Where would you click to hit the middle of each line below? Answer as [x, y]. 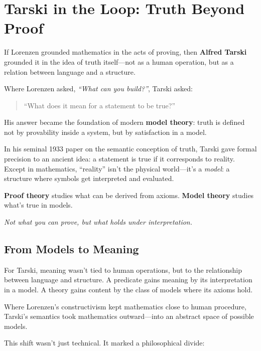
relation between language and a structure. [70, 71]
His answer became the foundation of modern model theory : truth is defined [124, 122]
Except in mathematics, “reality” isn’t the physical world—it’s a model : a [117, 168]
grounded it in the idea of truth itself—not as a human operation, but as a [119, 61]
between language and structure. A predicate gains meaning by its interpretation [128, 280]
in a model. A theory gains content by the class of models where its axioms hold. [128, 290]
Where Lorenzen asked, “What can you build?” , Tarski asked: [98, 89]
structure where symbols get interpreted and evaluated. [89, 178]
